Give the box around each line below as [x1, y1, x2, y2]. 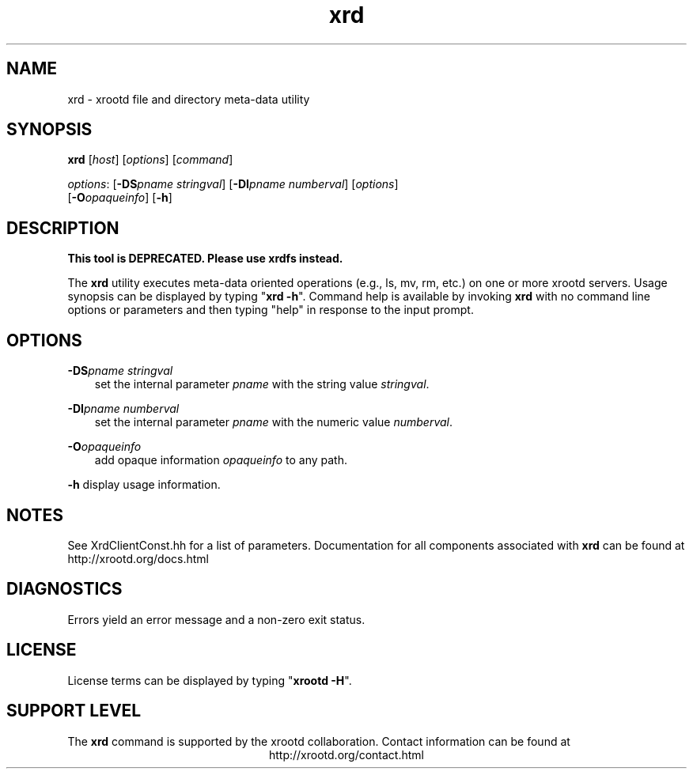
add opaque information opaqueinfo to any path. [94, 453, 347, 467]
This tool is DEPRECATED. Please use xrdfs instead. [67, 251, 343, 266]
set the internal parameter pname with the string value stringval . [94, 377, 430, 391]
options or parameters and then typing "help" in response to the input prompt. [67, 303, 474, 317]
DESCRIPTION [6, 217, 119, 238]
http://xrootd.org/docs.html [67, 551, 210, 565]
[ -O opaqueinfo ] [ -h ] [67, 191, 172, 205]
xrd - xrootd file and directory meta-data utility [67, 92, 310, 106]
